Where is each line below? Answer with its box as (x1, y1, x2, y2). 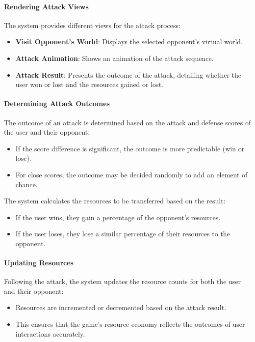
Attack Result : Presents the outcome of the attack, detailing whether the (15, 69, 241, 80)
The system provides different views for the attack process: (4, 20, 180, 30)
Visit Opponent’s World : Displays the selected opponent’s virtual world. (15, 36, 243, 47)
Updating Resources (4, 257, 74, 268)
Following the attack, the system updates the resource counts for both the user (4, 276, 241, 286)
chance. (15, 179, 38, 189)
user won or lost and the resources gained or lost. (15, 79, 163, 89)
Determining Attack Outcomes (4, 98, 110, 109)
